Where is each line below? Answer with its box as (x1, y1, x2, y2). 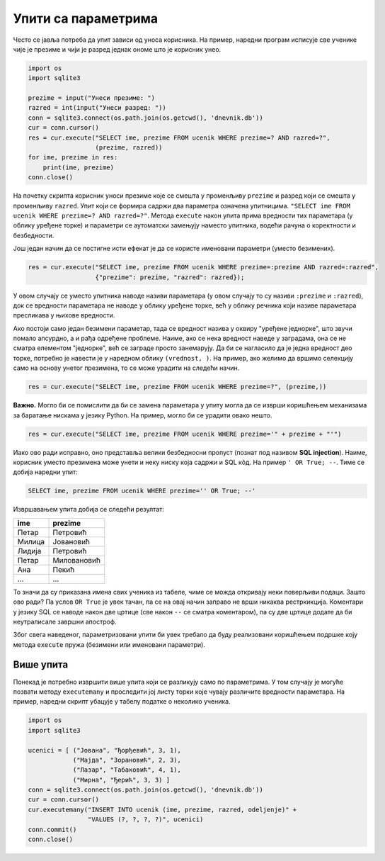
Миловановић (52, 555, 101, 565)
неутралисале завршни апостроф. (13, 617, 117, 626)
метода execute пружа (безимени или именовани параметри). (13, 640, 205, 648)
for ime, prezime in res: (28, 153, 118, 162)
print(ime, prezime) (42, 163, 115, 171)
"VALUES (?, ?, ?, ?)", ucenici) (87, 816, 204, 823)
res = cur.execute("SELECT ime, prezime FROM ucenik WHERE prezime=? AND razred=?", (28, 133, 331, 142)
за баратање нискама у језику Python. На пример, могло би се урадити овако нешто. (13, 411, 272, 420)
